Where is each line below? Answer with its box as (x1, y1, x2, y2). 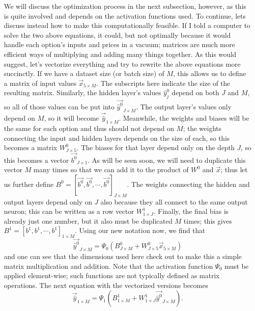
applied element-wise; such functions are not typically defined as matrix (4, 270, 220, 281)
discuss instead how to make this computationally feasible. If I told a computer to (4, 20, 251, 30)
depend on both (171, 87, 220, 98)
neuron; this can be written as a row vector (4, 206, 134, 216)
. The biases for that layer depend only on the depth (77, 142, 235, 153)
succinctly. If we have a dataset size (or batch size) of (4, 68, 165, 78)
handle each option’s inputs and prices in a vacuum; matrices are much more (4, 39, 235, 50)
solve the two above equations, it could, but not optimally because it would (4, 29, 231, 40)
